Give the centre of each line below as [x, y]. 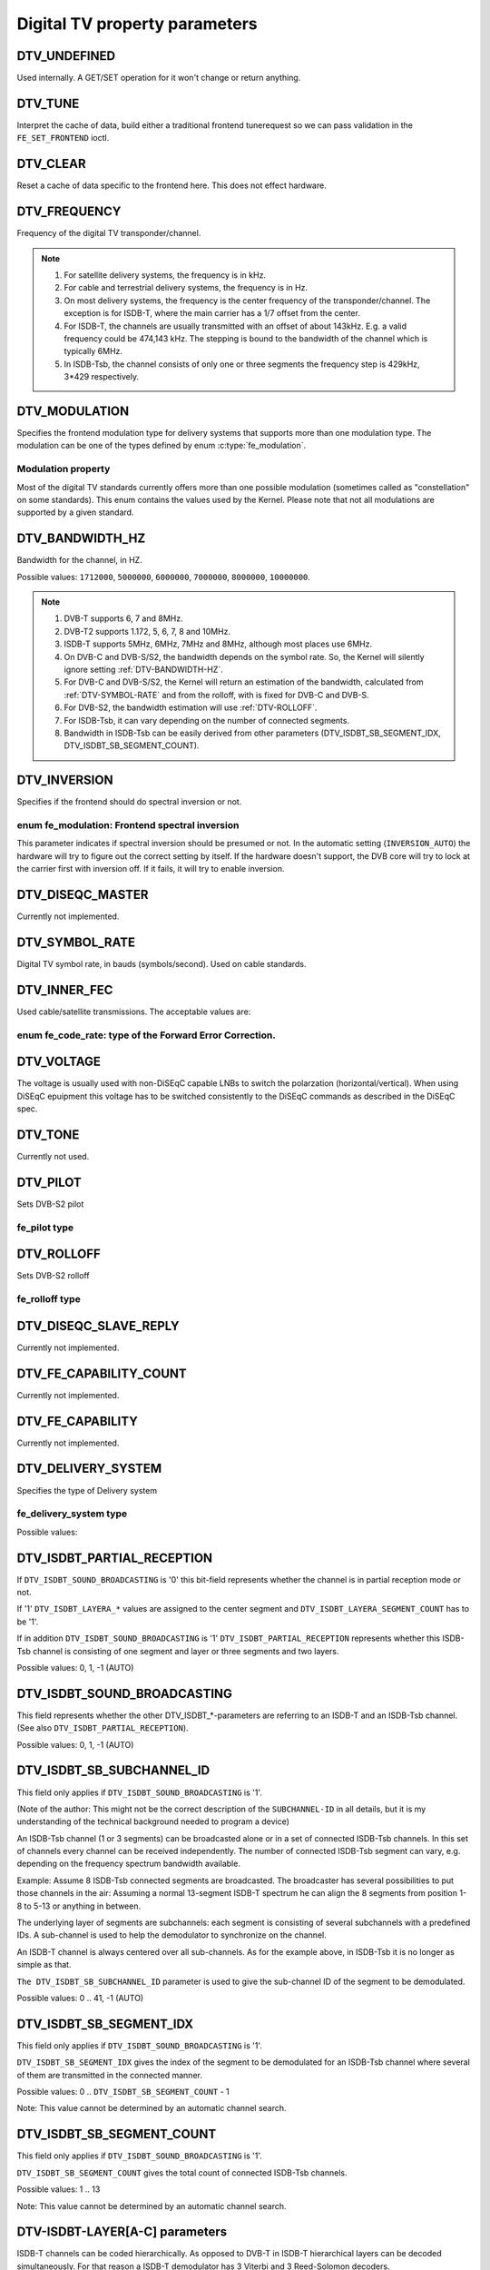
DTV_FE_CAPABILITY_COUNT [102, 1373]
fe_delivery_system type [72, 1514]
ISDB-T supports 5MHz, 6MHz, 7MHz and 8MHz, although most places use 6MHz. [218, 644]
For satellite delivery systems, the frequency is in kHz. [165, 275]
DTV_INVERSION [65, 780]
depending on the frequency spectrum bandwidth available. [128, 1864]
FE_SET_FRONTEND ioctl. [63, 138]
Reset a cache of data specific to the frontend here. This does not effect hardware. [171, 185]
